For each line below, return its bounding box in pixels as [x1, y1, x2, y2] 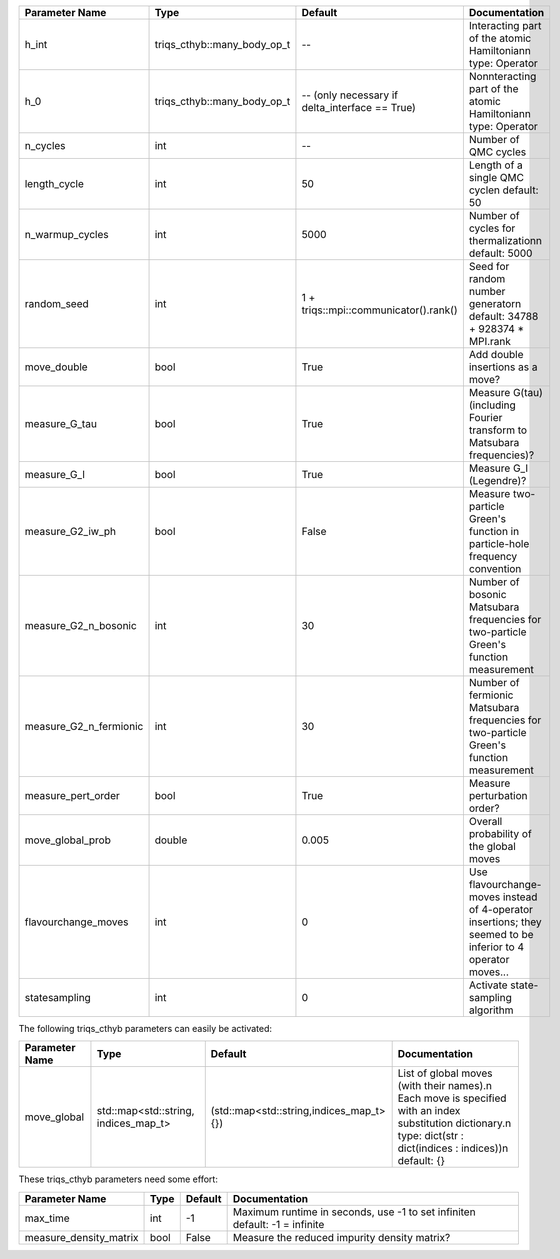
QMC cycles [468, 145, 527, 159]
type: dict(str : [397, 1129, 464, 1143]
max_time [24, 1211, 70, 1225]
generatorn [468, 297, 522, 310]
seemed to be [468, 928, 534, 941]
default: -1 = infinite [232, 1217, 325, 1231]
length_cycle [24, 177, 85, 190]
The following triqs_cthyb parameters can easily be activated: [18, 1023, 273, 1034]
